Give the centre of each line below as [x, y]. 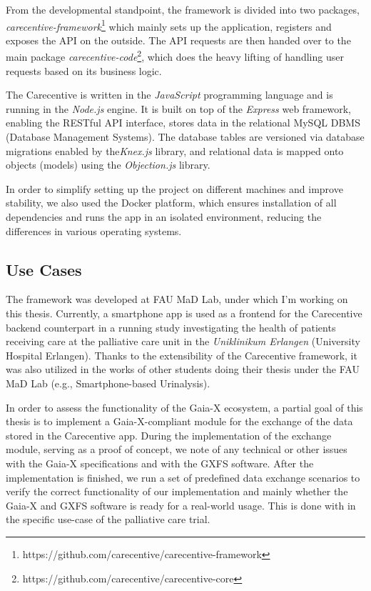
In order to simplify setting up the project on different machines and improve [174, 188]
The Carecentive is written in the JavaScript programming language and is [169, 95]
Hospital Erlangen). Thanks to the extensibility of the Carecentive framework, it [182, 355]
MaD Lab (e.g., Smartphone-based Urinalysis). [108, 383]
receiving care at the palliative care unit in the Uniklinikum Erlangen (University [183, 341]
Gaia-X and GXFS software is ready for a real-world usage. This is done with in [181, 505]
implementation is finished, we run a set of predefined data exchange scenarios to [183, 477]
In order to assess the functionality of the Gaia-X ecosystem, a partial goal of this [184, 407]
